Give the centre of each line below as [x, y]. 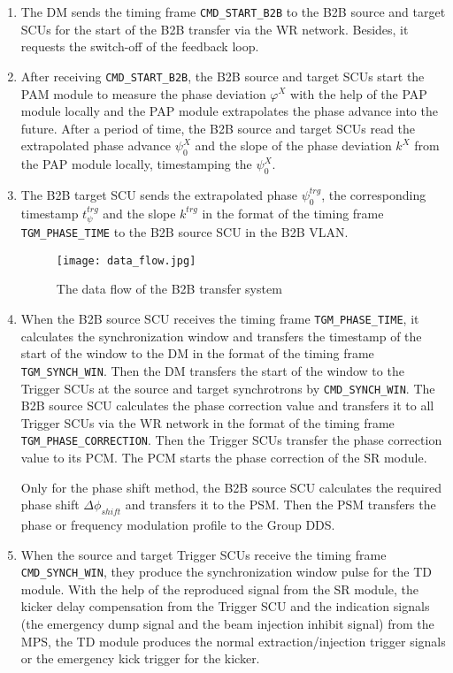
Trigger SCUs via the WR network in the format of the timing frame [207, 422]
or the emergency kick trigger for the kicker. [140, 658]
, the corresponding [374, 194]
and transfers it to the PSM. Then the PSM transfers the [280, 505]
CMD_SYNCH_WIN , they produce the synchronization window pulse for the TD [226, 572]
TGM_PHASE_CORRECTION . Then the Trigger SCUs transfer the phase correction [231, 440]
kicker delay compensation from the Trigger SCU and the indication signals [225, 606]
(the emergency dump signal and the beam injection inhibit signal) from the [227, 624]
